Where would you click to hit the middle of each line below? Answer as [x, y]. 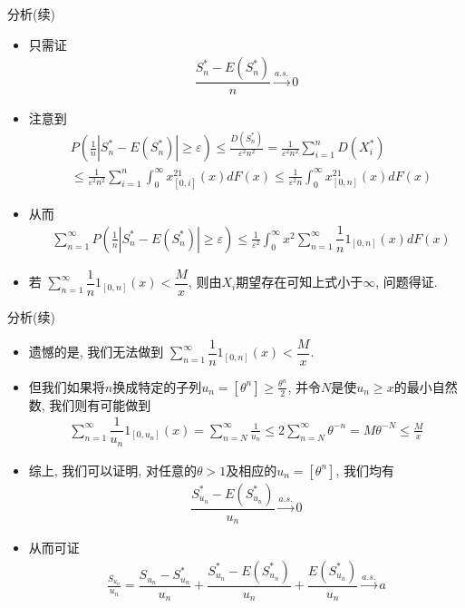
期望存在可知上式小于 [300, 282]
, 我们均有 [365, 470]
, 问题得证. [407, 282]
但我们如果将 [67, 386]
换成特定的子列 [157, 386]
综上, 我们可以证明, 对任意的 [112, 470]
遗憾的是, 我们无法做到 [96, 352]
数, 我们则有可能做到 [90, 404]
